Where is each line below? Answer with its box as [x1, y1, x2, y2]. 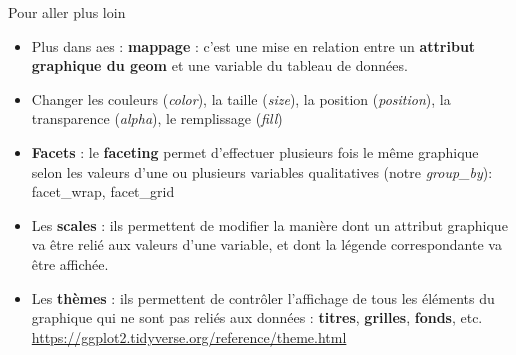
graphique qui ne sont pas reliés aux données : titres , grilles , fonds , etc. [31, 307, 483, 328]
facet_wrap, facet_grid [31, 181, 175, 202]
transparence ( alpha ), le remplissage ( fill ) [31, 108, 283, 129]
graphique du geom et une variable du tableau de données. [31, 55, 408, 76]
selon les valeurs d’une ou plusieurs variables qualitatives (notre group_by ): [31, 161, 493, 182]
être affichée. [31, 253, 109, 274]
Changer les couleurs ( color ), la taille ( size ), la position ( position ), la [31, 88, 451, 109]
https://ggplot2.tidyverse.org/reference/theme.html [31, 326, 347, 347]
